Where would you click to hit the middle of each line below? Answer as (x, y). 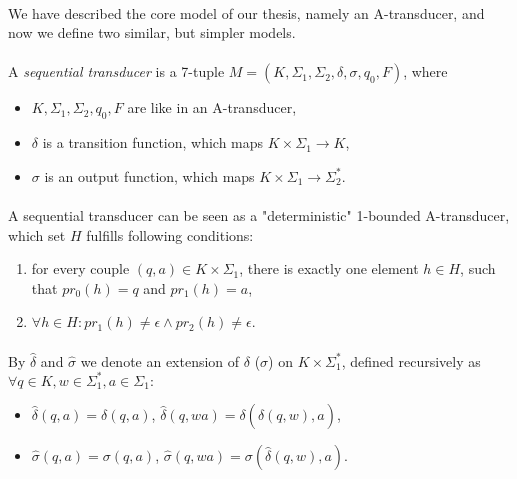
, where (425, 71)
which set (37, 234)
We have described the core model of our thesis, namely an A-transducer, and (246, 12)
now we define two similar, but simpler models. (152, 32)
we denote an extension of (160, 360)
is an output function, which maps (149, 175)
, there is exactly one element (329, 268)
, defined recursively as (411, 360)
